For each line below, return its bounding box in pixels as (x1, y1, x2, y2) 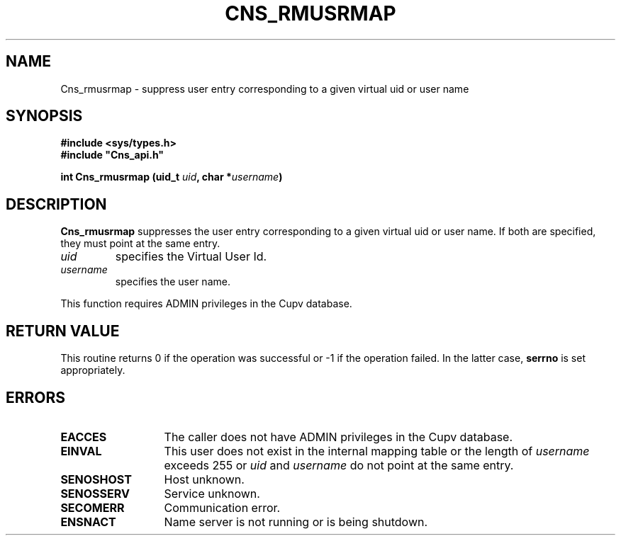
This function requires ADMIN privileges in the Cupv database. (60, 297, 352, 310)
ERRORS (6, 388, 66, 406)
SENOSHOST (60, 472, 132, 486)
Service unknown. (164, 486, 260, 501)
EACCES (60, 429, 107, 444)
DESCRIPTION (6, 195, 107, 213)
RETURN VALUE (6, 321, 120, 340)
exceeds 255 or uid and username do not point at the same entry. (164, 457, 514, 472)
